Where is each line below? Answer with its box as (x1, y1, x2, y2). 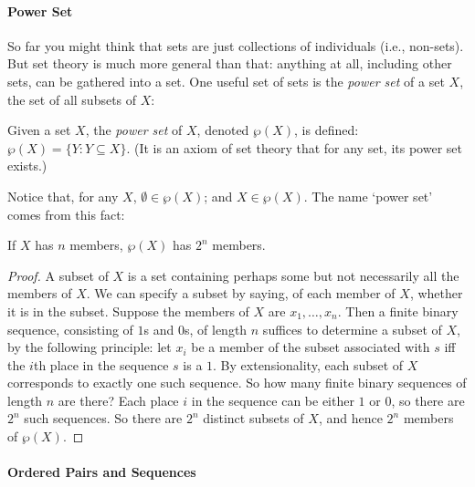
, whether (409, 284, 463, 303)
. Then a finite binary (337, 301, 459, 320)
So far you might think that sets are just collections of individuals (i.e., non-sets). (7, 36, 464, 55)
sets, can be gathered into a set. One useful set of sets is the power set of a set (7, 71, 445, 90)
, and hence (318, 409, 383, 428)
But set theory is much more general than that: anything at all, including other (7, 54, 452, 73)
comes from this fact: (7, 204, 125, 223)
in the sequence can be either (191, 390, 354, 409)
